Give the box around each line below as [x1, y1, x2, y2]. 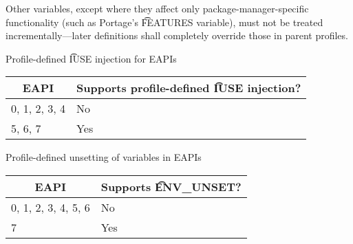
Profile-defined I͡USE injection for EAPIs [6, 51, 177, 65]
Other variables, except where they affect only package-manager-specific [6, 1, 309, 15]
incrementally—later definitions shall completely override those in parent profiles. [6, 28, 348, 43]
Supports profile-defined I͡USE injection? [76, 80, 301, 96]
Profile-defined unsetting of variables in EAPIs [6, 150, 202, 164]
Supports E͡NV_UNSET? [100, 178, 242, 195]
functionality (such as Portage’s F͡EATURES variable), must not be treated [6, 14, 323, 29]
